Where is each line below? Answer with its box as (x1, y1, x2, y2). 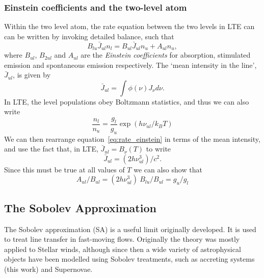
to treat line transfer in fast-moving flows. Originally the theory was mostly (4, 234, 240, 244)
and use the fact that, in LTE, (4, 143, 98, 154)
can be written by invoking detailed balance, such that (4, 31, 174, 41)
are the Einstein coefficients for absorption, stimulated (81, 49, 251, 60)
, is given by (13, 69, 51, 80)
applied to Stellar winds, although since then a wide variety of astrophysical (4, 243, 241, 254)
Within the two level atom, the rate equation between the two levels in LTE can (4, 21, 255, 32)
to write (146, 143, 171, 154)
